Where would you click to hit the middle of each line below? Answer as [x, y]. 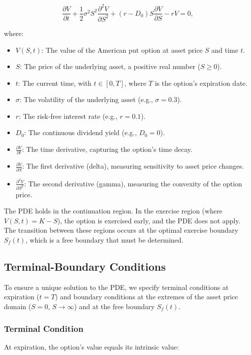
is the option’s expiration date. [201, 83]
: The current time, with [55, 83]
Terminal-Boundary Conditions [85, 266]
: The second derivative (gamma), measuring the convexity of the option [133, 183]
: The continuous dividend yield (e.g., [80, 132]
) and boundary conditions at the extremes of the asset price [146, 297]
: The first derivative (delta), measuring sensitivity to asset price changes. [133, 166]
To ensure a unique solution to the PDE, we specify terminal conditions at [116, 287]
